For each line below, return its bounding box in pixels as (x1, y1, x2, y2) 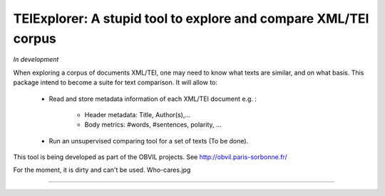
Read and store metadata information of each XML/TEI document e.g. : (48, 94, 257, 103)
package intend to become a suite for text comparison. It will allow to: (13, 78, 217, 87)
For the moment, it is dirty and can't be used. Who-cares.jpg (13, 165, 191, 174)
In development (13, 55, 59, 64)
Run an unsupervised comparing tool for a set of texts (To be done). (48, 136, 249, 145)
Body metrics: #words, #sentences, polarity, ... (84, 121, 222, 129)
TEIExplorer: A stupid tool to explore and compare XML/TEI (13, 11, 369, 26)
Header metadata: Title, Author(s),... (84, 110, 191, 119)
